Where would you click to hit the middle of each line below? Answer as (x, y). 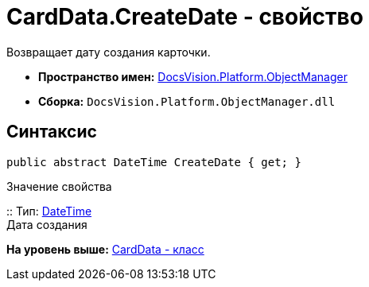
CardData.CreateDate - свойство (185, 17)
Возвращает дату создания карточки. (109, 52)
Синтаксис (52, 132)
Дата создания (47, 224)
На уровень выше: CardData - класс (105, 249)
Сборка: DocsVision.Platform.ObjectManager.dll (187, 101)
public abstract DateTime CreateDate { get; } (154, 162)
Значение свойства (59, 186)
